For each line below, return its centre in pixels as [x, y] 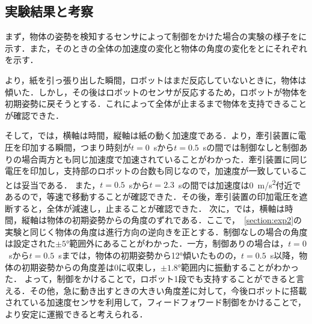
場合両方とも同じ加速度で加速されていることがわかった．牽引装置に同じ [164, 159]
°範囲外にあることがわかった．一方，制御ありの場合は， [177, 243]
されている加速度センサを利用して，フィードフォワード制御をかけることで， [155, 302]
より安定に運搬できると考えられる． [76, 313]
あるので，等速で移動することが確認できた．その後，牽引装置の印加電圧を [152, 196]
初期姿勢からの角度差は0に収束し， [91, 267]
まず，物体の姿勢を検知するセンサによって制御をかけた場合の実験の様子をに [156, 36]
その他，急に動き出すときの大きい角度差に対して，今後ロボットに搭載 [168, 290]
